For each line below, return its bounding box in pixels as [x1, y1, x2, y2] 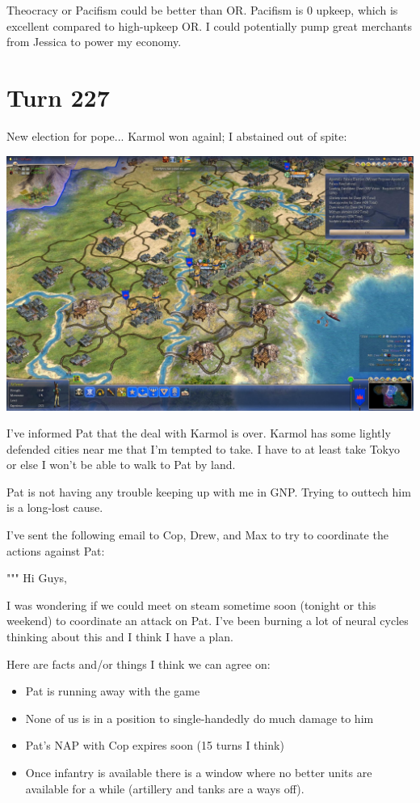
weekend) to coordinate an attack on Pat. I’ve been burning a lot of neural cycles [6, 612, 409, 629]
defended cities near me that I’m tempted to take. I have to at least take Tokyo [6, 440, 401, 457]
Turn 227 [6, 80, 110, 113]
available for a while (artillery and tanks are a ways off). [25, 780, 304, 797]
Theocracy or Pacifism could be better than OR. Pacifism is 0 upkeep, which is [6, 2, 398, 18]
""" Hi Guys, [6, 569, 67, 586]
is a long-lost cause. [6, 499, 103, 516]
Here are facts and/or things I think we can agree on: [6, 655, 271, 672]
